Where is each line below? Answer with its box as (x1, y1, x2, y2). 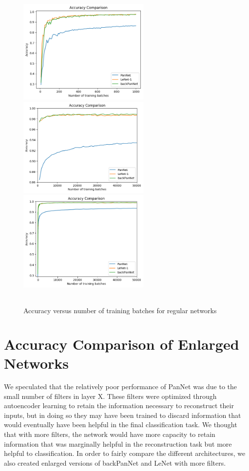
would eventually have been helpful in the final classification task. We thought (4, 419, 237, 430)
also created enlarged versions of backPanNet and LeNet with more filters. (4, 457, 226, 468)
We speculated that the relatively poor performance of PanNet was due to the (4, 381, 237, 392)
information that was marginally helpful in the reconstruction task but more (4, 438, 232, 449)
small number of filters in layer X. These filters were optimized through (4, 391, 217, 401)
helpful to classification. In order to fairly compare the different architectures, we (4, 448, 246, 458)
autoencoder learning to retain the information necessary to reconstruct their (4, 400, 234, 411)
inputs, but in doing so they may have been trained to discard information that (4, 410, 241, 420)
